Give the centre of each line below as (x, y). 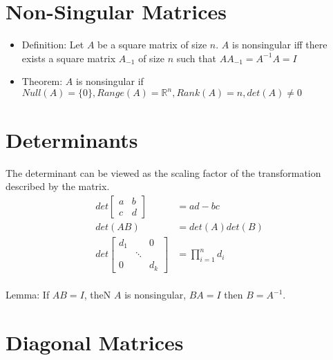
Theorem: (42, 81)
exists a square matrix (69, 58)
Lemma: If (28, 295)
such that (196, 58)
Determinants (72, 139)
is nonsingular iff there (279, 45)
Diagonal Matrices (95, 342)
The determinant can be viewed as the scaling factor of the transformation (163, 172)
